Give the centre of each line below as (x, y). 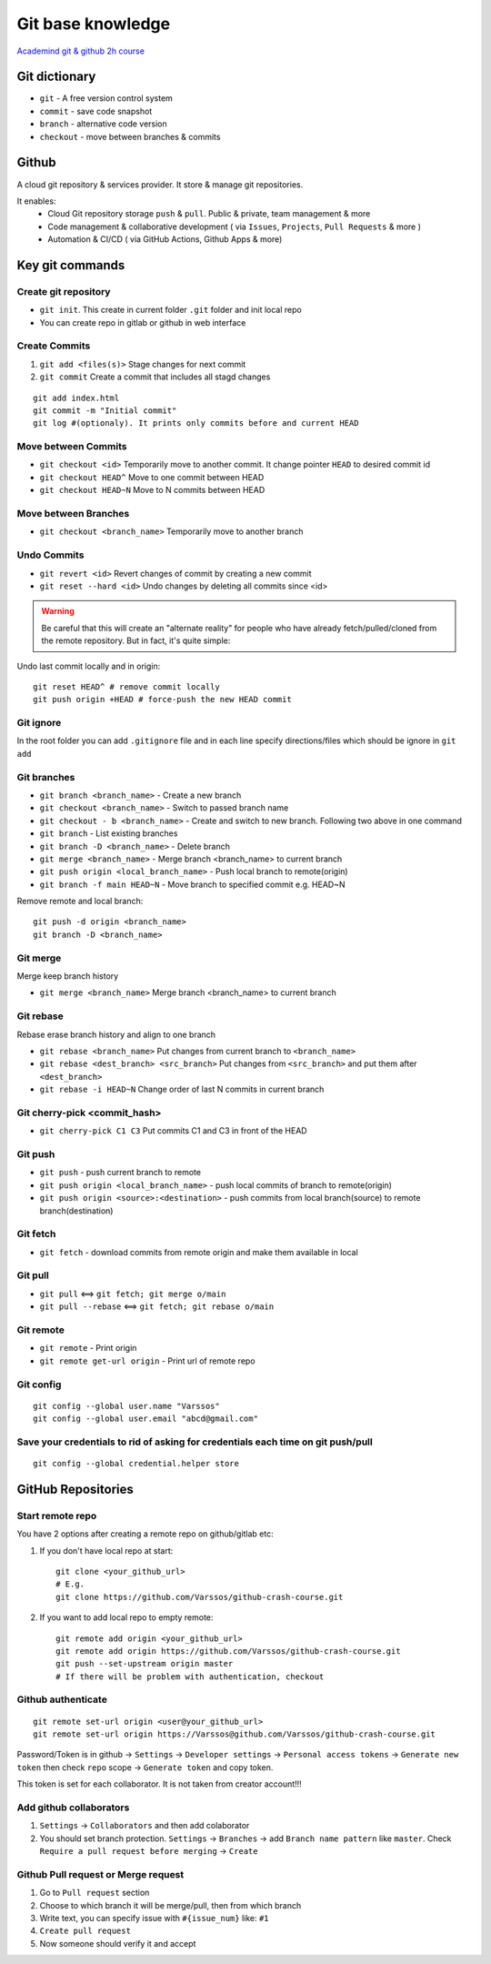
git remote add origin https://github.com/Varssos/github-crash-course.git (228, 1651)
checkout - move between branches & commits (130, 136)
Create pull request (85, 1931)
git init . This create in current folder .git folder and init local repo (170, 310)
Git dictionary (56, 77)
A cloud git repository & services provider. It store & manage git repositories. (160, 184)
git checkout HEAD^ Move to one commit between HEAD (152, 477)
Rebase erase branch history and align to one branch (116, 1034)
